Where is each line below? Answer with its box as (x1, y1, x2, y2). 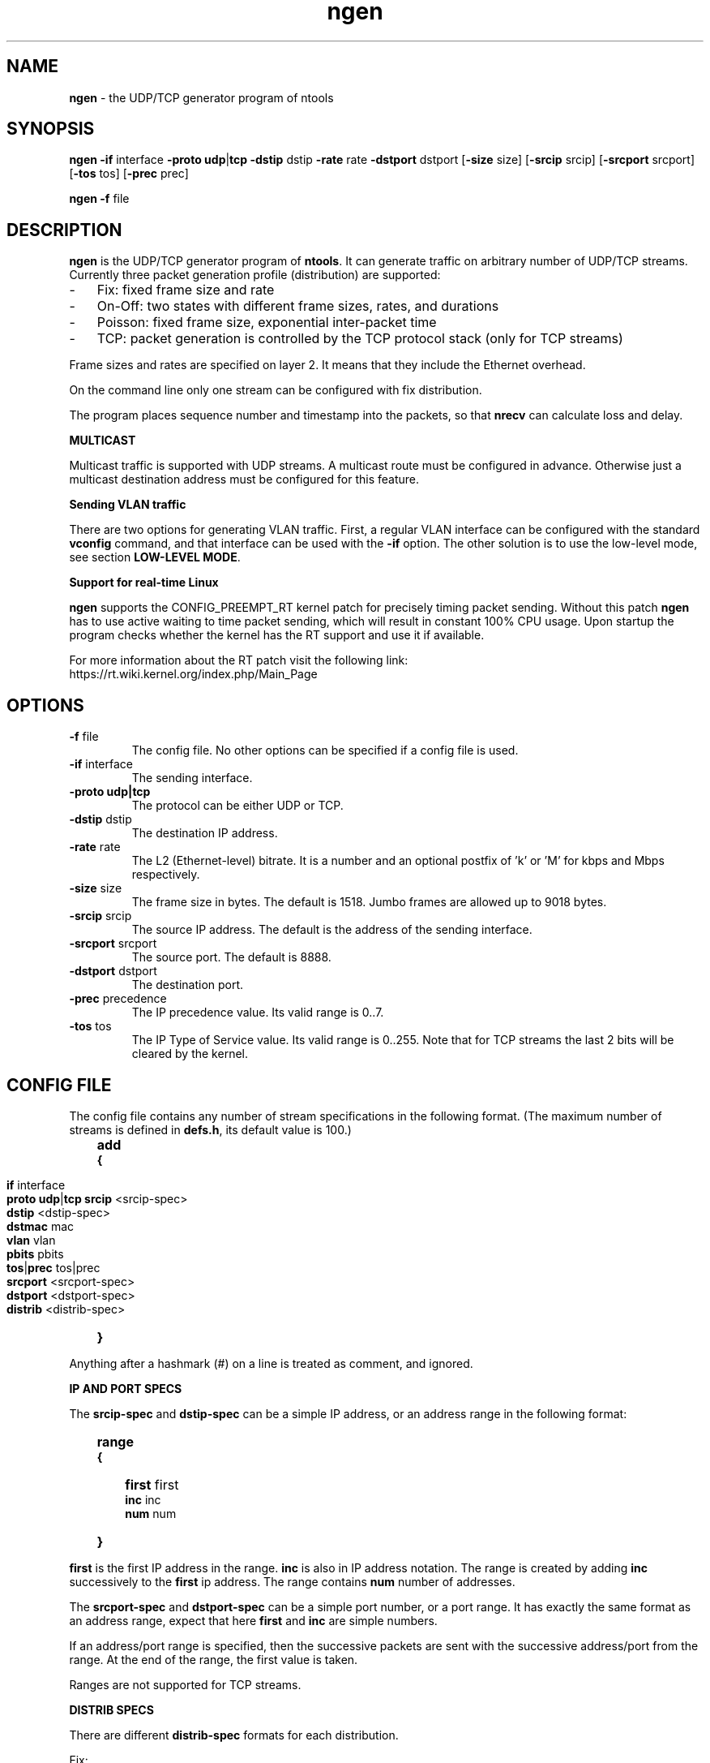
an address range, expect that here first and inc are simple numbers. (69, 1613, 438, 1628)
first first (125, 1476, 179, 1493)
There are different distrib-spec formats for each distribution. (69, 1727, 399, 1742)
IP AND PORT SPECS (69, 1381, 182, 1395)
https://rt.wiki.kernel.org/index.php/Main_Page (69, 667, 318, 682)
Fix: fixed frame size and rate (96, 282, 275, 299)
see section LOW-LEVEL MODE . (69, 550, 241, 565)
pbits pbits (6, 1246, 64, 1261)
